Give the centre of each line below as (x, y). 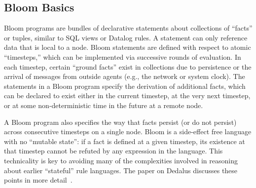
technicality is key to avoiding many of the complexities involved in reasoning (121, 160)
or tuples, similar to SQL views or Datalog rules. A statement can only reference (126, 37)
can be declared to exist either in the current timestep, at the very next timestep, (127, 95)
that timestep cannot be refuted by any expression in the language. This (113, 151)
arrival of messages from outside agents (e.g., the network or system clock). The (125, 76)
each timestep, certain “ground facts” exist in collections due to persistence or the (128, 66)
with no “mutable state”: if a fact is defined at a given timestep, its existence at (125, 141)
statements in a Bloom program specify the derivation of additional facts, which (125, 86)
